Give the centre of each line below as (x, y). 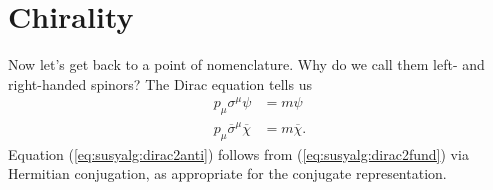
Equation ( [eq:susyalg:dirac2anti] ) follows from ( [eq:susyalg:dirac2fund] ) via (238, 153)
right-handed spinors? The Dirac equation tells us (160, 83)
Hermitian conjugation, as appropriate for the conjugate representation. (227, 173)
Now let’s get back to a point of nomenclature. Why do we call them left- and (246, 64)
